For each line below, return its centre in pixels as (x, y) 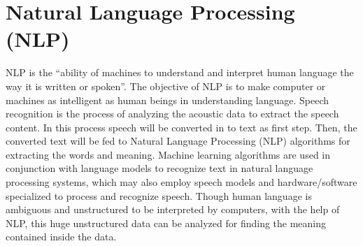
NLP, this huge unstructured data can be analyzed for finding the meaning (166, 223)
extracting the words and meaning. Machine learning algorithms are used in (168, 154)
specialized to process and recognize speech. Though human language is (159, 195)
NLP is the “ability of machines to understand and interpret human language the (180, 72)
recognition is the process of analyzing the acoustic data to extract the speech (172, 114)
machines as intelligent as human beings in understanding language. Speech (168, 100)
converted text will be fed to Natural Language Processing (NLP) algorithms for (178, 141)
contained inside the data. (61, 237)
